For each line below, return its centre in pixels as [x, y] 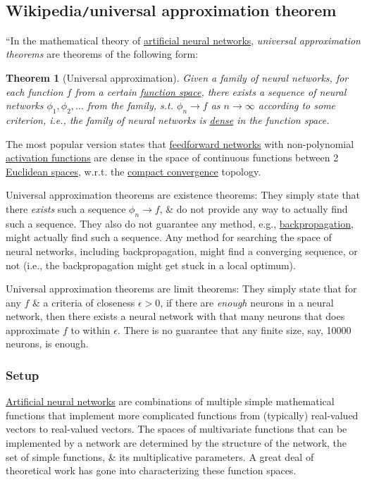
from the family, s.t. [130, 105]
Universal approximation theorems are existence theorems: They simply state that [183, 195]
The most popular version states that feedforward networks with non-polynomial [180, 143]
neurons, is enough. [47, 344]
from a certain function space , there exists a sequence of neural [211, 91]
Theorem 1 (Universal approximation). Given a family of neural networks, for [177, 77]
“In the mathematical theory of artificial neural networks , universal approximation [183, 40]
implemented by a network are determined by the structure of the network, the [176, 443]
